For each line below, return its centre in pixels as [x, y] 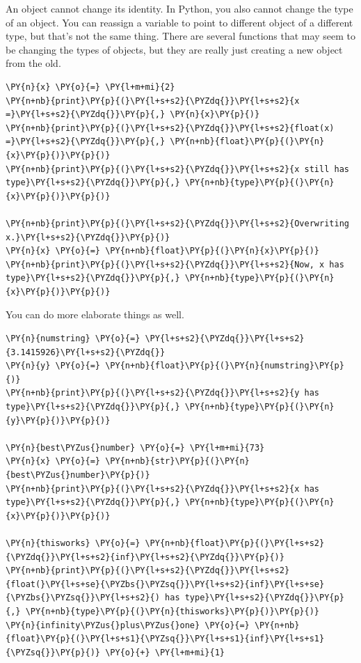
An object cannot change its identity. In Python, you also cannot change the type [179, 8]
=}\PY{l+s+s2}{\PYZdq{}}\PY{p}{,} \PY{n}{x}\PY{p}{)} [133, 115]
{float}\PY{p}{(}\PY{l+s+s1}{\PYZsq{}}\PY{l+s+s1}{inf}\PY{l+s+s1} [165, 639]
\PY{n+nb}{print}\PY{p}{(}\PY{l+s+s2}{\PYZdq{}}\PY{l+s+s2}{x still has [177, 169]
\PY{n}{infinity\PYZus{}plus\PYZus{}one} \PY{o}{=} [128, 625]
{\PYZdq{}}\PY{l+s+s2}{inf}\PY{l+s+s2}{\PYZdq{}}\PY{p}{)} [145, 557]
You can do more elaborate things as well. [95, 314]
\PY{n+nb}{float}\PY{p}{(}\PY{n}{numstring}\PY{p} [225, 366]
